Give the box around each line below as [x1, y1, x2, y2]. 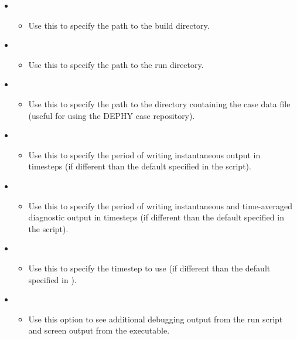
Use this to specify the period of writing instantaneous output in [28, 148, 261, 161]
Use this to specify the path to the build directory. [28, 19, 210, 31]
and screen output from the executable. [28, 324, 170, 336]
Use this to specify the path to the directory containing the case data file [28, 97, 291, 110]
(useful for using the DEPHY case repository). [28, 109, 195, 121]
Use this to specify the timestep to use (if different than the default [28, 261, 271, 274]
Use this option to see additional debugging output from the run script [28, 312, 283, 325]
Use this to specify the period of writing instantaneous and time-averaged [28, 199, 293, 212]
